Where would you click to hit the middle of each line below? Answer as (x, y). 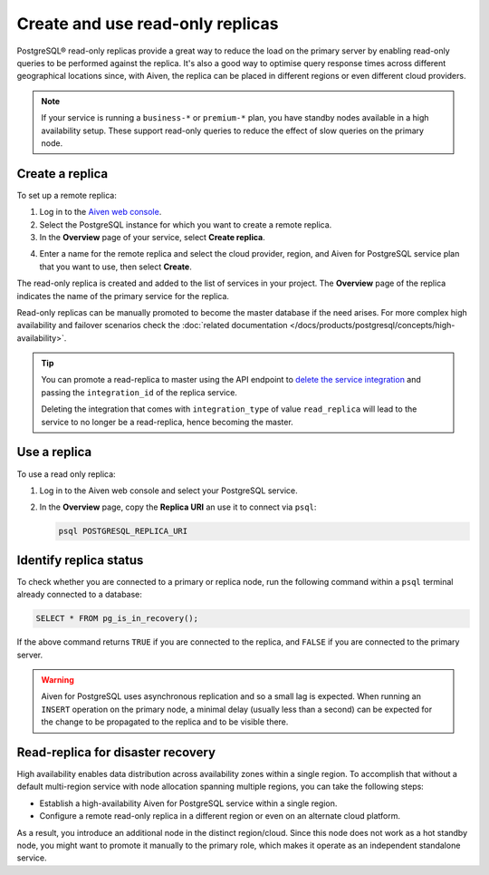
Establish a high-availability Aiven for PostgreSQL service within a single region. (188, 803)
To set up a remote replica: (67, 195)
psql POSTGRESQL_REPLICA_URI (123, 531)
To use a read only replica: (67, 474)
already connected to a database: (79, 595)
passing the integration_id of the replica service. (139, 392)
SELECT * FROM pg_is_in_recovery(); (117, 618)
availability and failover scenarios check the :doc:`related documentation (153, 326)
